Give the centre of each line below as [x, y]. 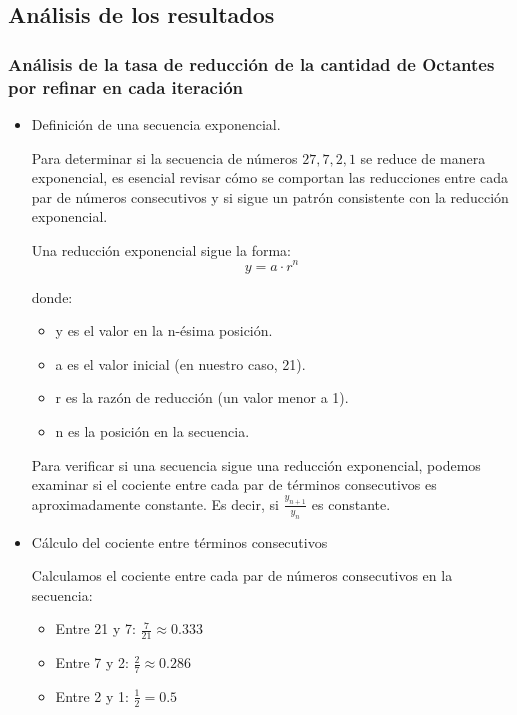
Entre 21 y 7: [95, 628]
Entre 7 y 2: [92, 662]
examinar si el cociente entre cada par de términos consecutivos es [234, 484]
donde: [52, 296]
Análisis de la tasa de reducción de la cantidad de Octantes [251, 63]
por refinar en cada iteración [126, 86]
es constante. [351, 503]
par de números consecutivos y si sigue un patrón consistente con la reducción [270, 196]
